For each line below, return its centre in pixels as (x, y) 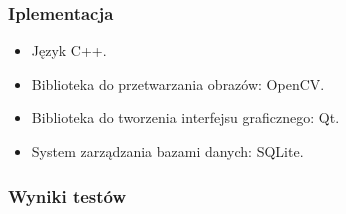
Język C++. (69, 50)
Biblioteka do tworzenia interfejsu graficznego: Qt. (185, 117)
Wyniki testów (67, 195)
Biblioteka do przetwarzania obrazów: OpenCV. (178, 83)
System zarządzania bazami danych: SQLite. (167, 151)
